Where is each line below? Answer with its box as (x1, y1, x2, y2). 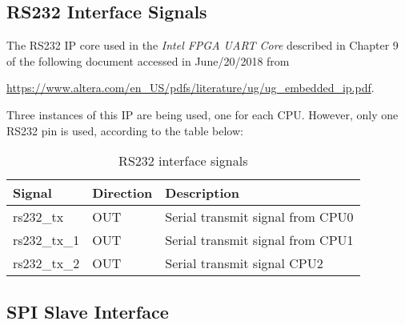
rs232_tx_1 (13, 231, 80, 250)
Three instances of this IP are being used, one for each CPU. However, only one (6, 106, 399, 122)
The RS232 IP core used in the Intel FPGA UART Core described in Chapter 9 (6, 37, 399, 54)
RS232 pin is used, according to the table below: (6, 122, 243, 138)
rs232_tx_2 (13, 254, 80, 273)
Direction (92, 183, 153, 203)
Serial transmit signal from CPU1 (165, 231, 354, 250)
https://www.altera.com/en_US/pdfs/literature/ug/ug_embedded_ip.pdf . (6, 79, 375, 96)
